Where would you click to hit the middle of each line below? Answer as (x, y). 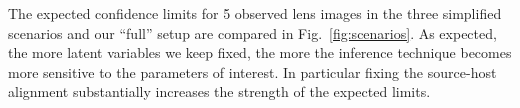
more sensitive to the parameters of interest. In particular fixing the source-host (252, 71)
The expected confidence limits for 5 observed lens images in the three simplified (255, 13)
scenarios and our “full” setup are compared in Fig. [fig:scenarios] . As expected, (252, 32)
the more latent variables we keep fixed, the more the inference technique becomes (260, 52)
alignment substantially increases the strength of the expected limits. (219, 91)
